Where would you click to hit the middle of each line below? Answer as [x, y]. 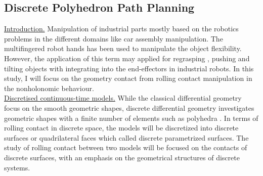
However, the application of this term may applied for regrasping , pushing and [127, 58]
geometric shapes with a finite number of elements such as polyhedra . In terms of [131, 118]
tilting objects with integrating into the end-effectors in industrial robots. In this [129, 68]
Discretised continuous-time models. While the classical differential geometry [123, 98]
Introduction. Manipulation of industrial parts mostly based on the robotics [121, 29]
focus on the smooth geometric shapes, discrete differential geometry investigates [129, 107]
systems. [17, 167]
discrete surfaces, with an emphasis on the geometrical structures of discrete [122, 157]
